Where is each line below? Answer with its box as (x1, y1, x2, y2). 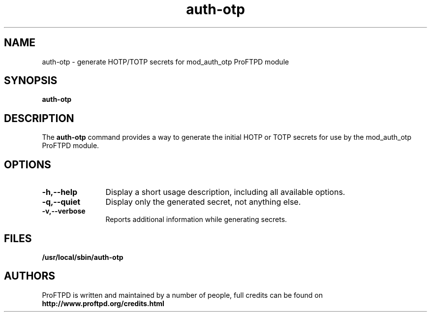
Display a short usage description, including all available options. (105, 187, 345, 197)
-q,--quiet (42, 197, 81, 207)
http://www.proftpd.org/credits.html (42, 299, 164, 308)
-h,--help (42, 187, 78, 197)
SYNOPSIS (4, 74, 58, 87)
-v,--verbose (42, 207, 86, 216)
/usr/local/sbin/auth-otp (42, 253, 123, 261)
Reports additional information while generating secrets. (105, 215, 287, 224)
